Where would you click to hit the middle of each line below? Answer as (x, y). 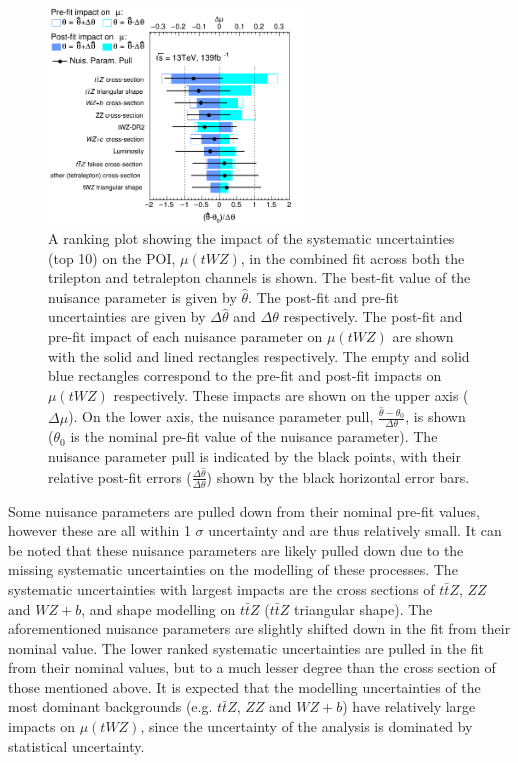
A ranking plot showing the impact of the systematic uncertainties (251, 237)
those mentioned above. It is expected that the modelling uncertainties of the (244, 686)
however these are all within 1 (99, 530)
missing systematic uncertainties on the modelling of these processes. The (233, 569)
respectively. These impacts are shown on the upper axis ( (291, 394)
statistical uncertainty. (76, 745)
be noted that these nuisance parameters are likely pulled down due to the (236, 549)
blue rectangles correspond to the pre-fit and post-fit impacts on (245, 375)
